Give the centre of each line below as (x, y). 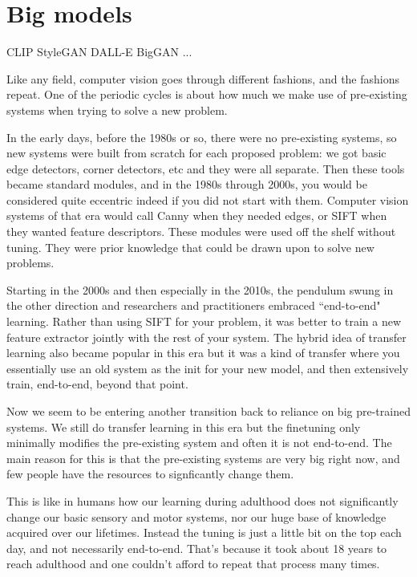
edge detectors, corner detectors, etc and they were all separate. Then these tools (206, 168)
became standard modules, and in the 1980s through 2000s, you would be (187, 184)
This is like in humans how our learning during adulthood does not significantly (202, 500)
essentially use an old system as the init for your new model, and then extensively (208, 368)
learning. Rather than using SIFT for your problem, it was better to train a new (204, 321)
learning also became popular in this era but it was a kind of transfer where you (203, 353)
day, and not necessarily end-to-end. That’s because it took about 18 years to (197, 548)
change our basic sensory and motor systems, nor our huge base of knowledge (196, 516)
